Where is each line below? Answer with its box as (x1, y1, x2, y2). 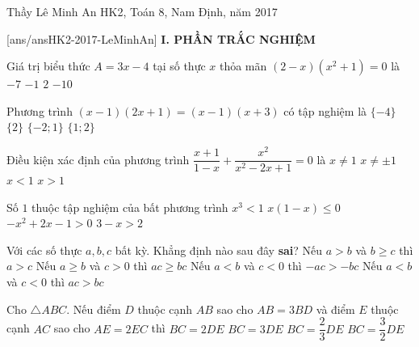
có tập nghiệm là (283, 102, 367, 119)
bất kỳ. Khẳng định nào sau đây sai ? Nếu (115, 241, 323, 258)
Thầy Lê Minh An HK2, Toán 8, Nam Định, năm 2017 (6, 3, 278, 19)
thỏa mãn (219, 57, 267, 74)
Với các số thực (6, 241, 82, 258)
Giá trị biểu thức (6, 57, 90, 74)
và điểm (316, 300, 355, 317)
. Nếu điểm (66, 300, 121, 317)
